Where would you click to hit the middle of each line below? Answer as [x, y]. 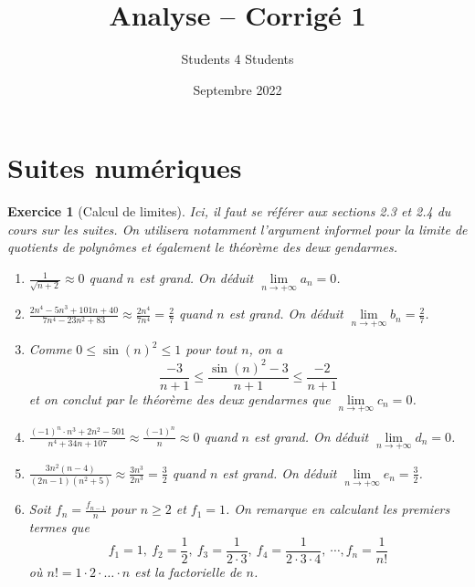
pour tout [211, 349]
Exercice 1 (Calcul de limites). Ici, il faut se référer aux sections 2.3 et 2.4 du [229, 211]
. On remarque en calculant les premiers [338, 509]
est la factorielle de [188, 571]
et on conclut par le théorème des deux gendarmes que [179, 398]
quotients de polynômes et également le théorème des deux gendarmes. [202, 247]
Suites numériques [125, 168]
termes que [59, 527]
